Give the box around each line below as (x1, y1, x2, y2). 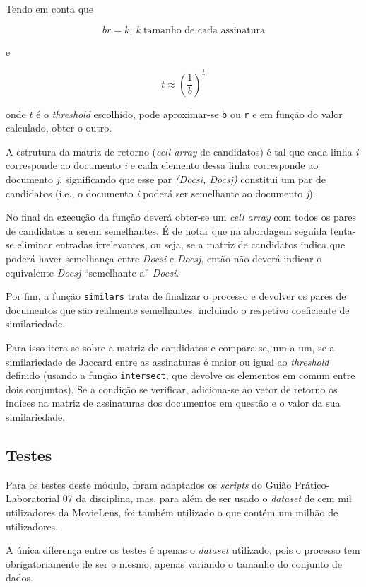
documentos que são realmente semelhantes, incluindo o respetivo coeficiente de (6, 302, 350, 317)
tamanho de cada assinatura (143, 25, 266, 35)
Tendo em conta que (6, 1, 94, 16)
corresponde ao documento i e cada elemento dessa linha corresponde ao (6, 158, 319, 173)
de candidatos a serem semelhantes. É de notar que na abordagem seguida (6, 223, 327, 238)
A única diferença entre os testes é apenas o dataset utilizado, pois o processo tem (6, 542, 360, 557)
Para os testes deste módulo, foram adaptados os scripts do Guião (6, 477, 292, 492)
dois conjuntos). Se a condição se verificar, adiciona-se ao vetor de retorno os (6, 381, 338, 396)
